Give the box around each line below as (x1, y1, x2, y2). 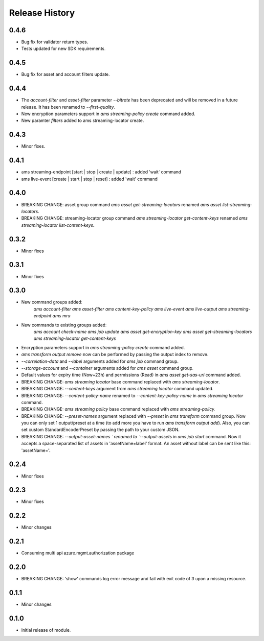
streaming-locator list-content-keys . (21, 222, 95, 228)
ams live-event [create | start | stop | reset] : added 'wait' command (21, 176, 158, 182)
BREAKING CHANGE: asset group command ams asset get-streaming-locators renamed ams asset (21, 201, 222, 208)
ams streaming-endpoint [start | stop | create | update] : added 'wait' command (21, 169, 181, 175)
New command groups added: (21, 299, 83, 305)
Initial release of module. (21, 627, 71, 633)
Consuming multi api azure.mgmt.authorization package (21, 550, 134, 556)
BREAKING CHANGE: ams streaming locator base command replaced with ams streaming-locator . (21, 379, 220, 384)
